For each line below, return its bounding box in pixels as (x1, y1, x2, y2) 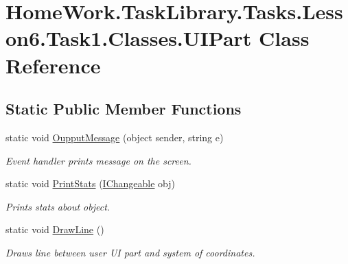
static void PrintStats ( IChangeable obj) (5, 176, 176, 191)
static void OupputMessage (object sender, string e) (5, 130, 224, 144)
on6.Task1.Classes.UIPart (5, 24, 252, 52)
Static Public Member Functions (5, 98, 242, 119)
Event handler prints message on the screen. (5, 153, 192, 167)
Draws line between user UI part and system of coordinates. (5, 245, 255, 259)
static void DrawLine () (5, 222, 104, 237)
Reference (5, 51, 101, 79)
